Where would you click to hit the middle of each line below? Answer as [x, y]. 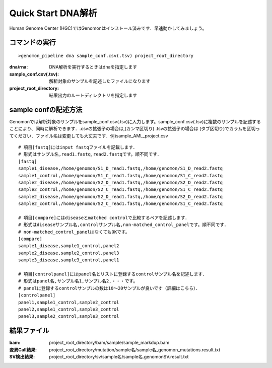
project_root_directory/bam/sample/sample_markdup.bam [109, 343]
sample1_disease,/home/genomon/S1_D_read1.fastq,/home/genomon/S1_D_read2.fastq [121, 168]
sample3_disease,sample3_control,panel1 [69, 260]
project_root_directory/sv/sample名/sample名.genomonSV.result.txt [119, 357]
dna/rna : [19, 67]
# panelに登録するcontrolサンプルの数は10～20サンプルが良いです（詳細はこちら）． [109, 288]
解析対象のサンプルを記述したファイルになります [100, 81]
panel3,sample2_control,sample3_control [69, 316]
